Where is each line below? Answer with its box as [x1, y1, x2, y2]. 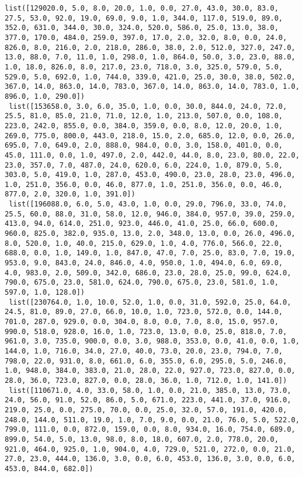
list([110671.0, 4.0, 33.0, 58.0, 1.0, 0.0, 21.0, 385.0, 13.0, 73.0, [9, 386, 291, 395]
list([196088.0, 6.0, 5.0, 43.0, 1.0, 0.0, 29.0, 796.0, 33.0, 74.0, [9, 200, 287, 209]
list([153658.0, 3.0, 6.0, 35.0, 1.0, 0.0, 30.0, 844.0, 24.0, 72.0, [9, 102, 287, 111]
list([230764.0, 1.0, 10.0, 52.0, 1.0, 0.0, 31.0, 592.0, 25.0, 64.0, [9, 298, 291, 306]
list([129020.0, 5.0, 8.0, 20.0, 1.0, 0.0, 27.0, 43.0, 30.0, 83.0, [5, 4, 279, 12]
